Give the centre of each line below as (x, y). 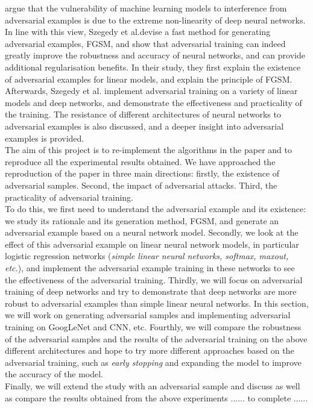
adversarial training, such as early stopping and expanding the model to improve (153, 362)
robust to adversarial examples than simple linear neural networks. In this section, (157, 303)
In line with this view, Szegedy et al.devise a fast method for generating (138, 32)
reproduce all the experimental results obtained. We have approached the (140, 161)
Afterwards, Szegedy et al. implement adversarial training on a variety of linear (151, 91)
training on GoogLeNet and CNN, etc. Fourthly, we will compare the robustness (153, 327)
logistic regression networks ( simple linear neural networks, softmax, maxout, (147, 256)
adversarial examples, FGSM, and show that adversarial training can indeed (145, 43)
